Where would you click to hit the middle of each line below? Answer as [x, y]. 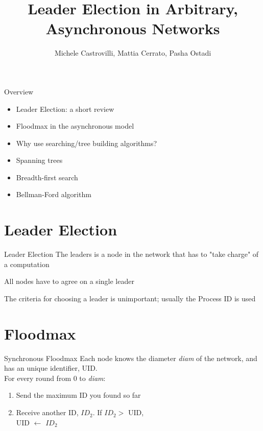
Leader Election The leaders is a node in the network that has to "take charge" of [131, 254]
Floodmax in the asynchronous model [75, 126]
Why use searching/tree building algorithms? [87, 143]
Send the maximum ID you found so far [78, 395]
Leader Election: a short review [65, 109]
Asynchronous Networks [133, 28]
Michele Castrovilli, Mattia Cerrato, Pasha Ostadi [133, 53]
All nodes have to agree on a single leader [69, 281]
